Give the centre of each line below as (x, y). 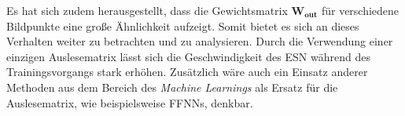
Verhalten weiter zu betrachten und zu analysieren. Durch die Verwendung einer (200, 41)
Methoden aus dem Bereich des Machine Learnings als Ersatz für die (172, 87)
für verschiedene (360, 10)
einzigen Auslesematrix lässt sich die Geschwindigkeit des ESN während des (188, 56)
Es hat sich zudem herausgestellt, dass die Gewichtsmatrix (147, 10)
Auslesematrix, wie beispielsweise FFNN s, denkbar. (130, 102)
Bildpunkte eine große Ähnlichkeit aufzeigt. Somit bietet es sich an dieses (183, 25)
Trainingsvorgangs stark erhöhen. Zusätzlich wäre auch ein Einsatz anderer (187, 72)
